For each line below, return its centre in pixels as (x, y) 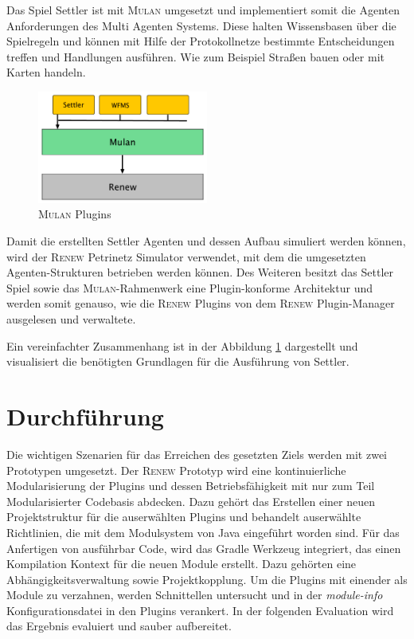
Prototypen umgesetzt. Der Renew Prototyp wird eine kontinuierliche (176, 470)
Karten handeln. (46, 72)
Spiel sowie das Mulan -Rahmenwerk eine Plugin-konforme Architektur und (189, 287)
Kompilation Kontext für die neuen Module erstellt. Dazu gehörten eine (182, 564)
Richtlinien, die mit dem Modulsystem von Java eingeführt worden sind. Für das (203, 532)
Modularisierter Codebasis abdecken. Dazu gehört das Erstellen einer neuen (191, 501)
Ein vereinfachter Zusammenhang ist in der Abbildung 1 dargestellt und (182, 345)
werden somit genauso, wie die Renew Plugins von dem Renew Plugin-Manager (201, 303)
